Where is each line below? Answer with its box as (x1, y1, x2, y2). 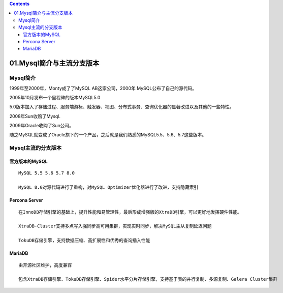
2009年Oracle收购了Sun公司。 (9, 123, 74, 129)
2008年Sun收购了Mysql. (9, 113, 61, 119)
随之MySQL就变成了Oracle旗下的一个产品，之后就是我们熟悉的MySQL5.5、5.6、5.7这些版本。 (9, 132, 207, 138)
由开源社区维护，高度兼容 (18, 262, 72, 268)
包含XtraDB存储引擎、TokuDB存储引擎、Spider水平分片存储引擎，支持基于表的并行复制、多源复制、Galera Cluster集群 (18, 276, 278, 282)
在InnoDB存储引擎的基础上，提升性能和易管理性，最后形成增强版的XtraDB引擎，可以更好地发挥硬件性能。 (18, 209, 242, 215)
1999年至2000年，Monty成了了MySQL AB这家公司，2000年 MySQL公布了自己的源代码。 (9, 85, 197, 91)
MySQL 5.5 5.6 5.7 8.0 (18, 170, 75, 176)
